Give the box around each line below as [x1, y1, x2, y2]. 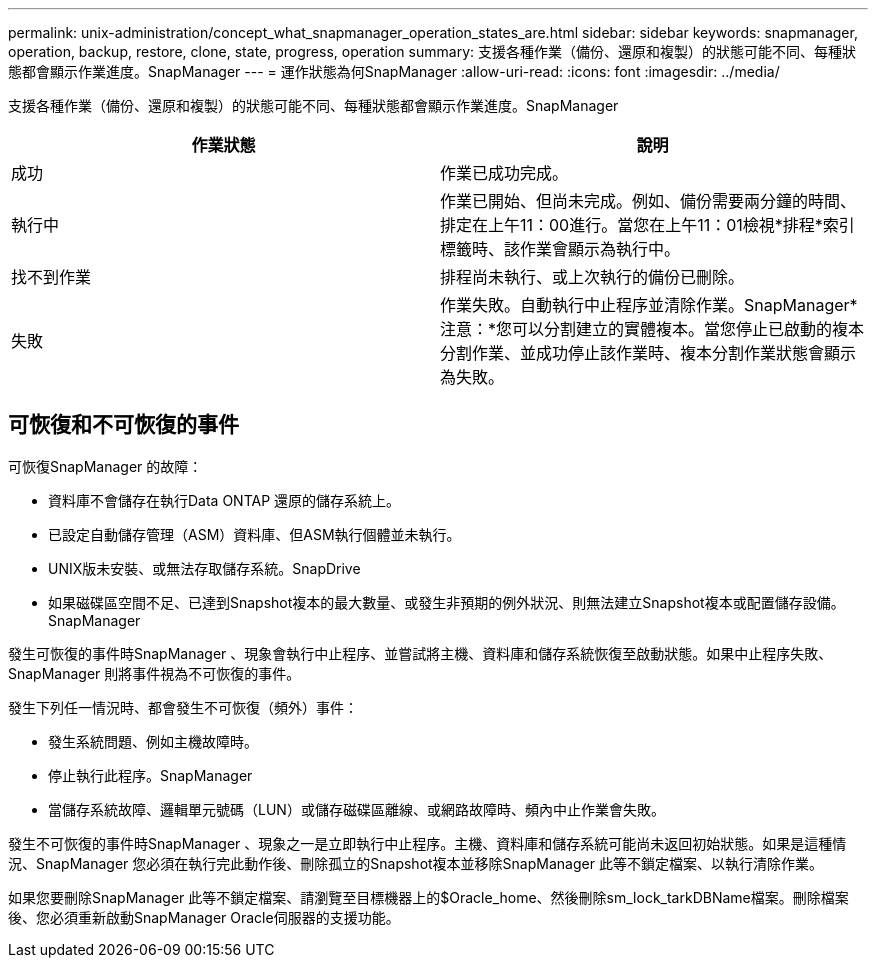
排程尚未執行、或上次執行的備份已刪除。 [440, 267, 745, 287]
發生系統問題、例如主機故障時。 [48, 732, 258, 750]
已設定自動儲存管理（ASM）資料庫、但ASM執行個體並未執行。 [48, 525, 461, 543]
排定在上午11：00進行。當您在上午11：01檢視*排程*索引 [440, 215, 855, 235]
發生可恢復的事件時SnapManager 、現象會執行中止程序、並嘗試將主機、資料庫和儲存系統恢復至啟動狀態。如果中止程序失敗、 [8, 644, 833, 662]
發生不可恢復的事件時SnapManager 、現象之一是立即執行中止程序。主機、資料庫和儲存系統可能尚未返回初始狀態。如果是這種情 [8, 834, 847, 852]
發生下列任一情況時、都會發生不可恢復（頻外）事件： [8, 698, 358, 716]
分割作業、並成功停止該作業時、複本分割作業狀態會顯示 [440, 343, 857, 363]
